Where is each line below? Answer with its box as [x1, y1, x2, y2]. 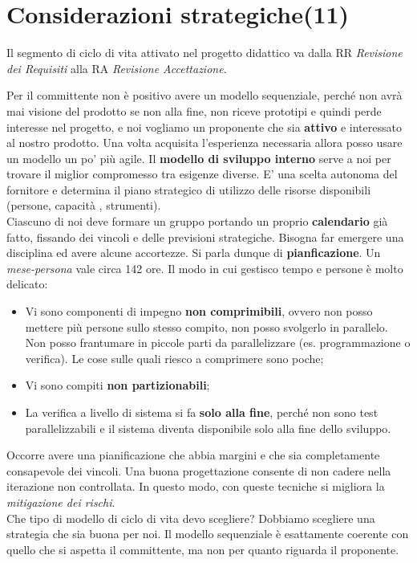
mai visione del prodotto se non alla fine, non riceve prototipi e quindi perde [6, 102, 382, 119]
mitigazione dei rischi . [6, 493, 115, 510]
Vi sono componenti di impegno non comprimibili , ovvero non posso [25, 303, 373, 320]
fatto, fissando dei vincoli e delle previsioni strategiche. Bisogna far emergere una [6, 228, 404, 245]
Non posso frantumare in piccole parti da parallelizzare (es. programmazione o [25, 334, 411, 351]
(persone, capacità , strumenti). [6, 197, 161, 214]
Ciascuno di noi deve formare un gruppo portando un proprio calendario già [6, 213, 388, 230]
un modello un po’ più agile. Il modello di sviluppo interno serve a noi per [6, 149, 391, 166]
